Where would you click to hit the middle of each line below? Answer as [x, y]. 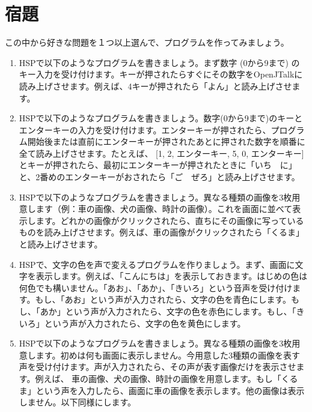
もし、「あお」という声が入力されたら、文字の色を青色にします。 [163, 299]
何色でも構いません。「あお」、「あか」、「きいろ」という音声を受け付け [156, 287]
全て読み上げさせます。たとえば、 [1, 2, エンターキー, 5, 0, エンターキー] [161, 153]
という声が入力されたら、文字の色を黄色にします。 [145, 323]
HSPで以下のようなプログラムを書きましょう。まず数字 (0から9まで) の [159, 62]
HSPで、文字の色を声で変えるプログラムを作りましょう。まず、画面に [157, 264]
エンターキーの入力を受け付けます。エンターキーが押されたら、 [145, 129]
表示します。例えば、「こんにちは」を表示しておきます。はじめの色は [172, 276]
